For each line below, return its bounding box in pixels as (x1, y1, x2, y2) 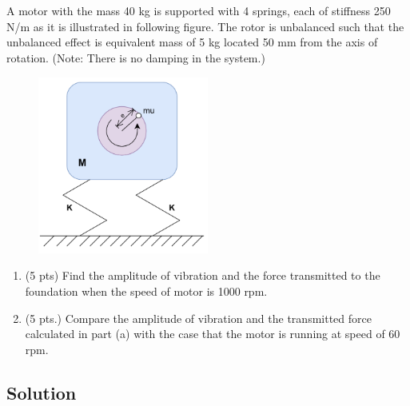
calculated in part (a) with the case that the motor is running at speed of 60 (25, 325, 400, 342)
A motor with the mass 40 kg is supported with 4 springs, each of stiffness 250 (6, 2, 391, 19)
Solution (6, 380, 77, 404)
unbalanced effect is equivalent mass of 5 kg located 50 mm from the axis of (6, 34, 378, 50)
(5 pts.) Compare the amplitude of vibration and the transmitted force (25, 309, 372, 326)
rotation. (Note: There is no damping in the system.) (6, 49, 265, 66)
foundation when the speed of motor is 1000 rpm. (25, 282, 268, 299)
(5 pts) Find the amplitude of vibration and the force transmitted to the (25, 267, 380, 284)
